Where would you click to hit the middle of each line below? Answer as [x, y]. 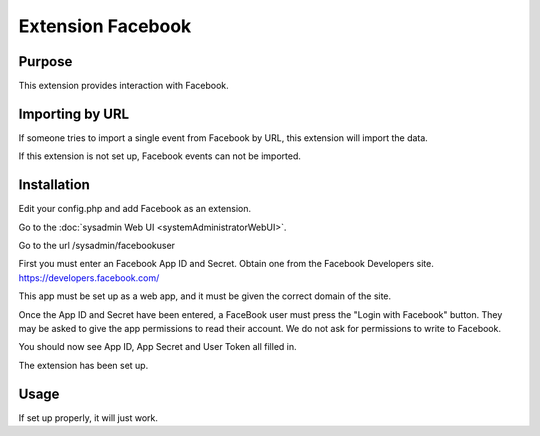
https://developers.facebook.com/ [89, 277]
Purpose [45, 61]
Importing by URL [74, 113]
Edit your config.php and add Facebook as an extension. [135, 209]
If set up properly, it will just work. [88, 417]
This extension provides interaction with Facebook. [123, 86]
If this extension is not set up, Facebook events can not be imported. [160, 156]
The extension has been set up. [83, 365]
